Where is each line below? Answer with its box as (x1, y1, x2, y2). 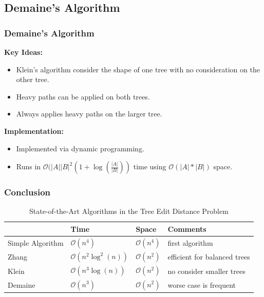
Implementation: (4, 125, 64, 136)
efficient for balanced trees (167, 251, 250, 262)
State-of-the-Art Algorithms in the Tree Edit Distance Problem (29, 206, 229, 216)
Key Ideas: (4, 47, 43, 57)
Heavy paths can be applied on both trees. (16, 91, 150, 102)
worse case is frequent (167, 279, 236, 290)
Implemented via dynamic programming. (16, 143, 144, 153)
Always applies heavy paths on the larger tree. (16, 108, 162, 119)
